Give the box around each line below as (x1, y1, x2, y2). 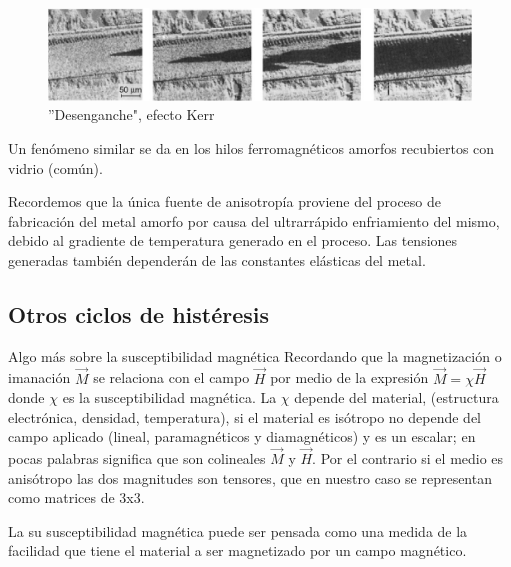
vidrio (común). (8, 157, 103, 178)
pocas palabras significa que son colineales (8, 448, 266, 469)
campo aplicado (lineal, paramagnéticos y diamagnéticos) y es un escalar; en (8, 426, 476, 447)
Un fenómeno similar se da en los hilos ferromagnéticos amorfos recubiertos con (8, 137, 495, 158)
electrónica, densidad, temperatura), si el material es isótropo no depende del (8, 406, 482, 427)
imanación (8, 367, 71, 388)
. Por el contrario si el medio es (312, 448, 504, 469)
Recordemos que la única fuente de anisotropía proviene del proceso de (8, 191, 442, 212)
